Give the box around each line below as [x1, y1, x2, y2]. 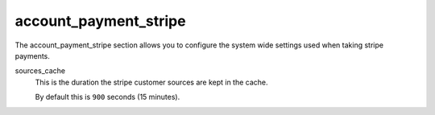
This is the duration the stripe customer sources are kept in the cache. [35, 77, 269, 87]
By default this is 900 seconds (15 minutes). [35, 92, 180, 102]
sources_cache [14, 66, 66, 76]
